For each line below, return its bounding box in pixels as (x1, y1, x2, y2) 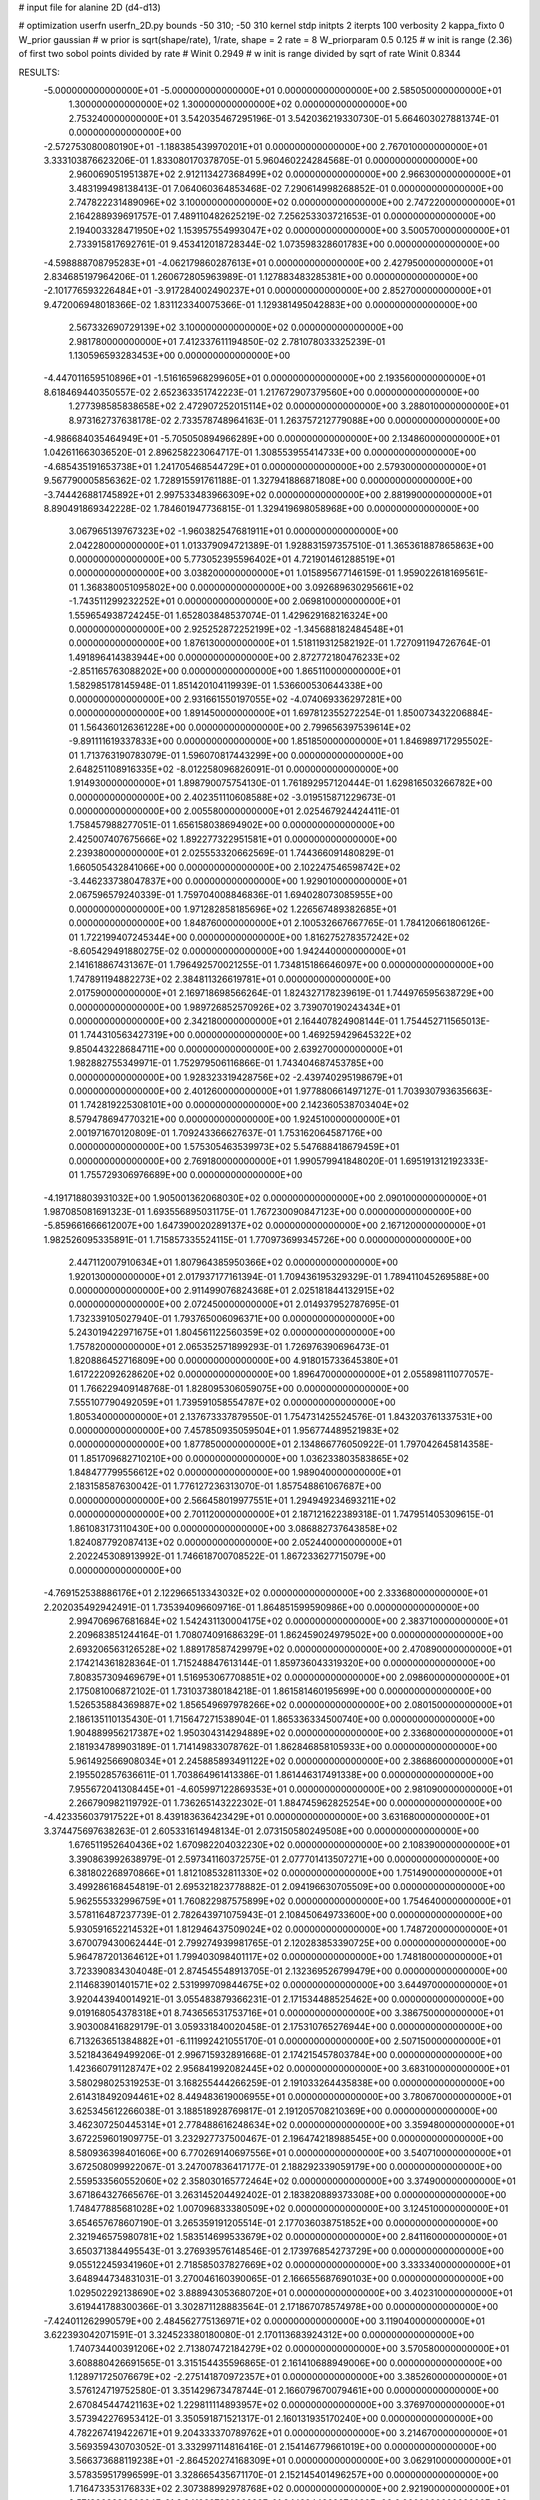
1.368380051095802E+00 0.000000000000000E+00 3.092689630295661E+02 (80, 581, 414, 593)
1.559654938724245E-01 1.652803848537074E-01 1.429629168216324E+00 (68, 609, 389, 621)
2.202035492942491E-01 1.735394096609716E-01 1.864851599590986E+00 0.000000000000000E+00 (43, 1601, 480, 1613)
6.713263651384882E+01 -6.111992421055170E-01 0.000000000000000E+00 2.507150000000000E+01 (68, 2035, 502, 2047)
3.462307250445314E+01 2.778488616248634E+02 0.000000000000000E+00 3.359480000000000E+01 (68, 2119, 515, 2131)
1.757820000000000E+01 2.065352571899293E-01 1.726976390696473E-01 (68, 1340, 390, 1352)
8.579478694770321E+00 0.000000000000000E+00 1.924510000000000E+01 (68, 1113, 400, 1125)
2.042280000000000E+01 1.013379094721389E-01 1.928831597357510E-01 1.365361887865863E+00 (68, 539, 494, 551)
